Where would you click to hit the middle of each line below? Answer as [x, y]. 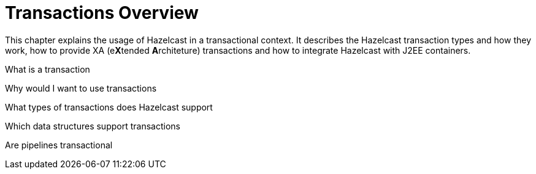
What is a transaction [48, 69]
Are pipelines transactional [59, 145]
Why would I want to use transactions [81, 88]
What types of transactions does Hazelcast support [109, 107]
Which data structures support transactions [93, 126]
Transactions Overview [102, 13]
